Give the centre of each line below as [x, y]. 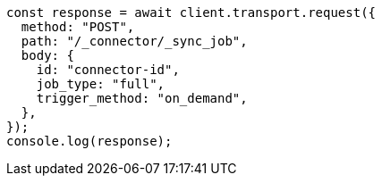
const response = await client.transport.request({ [191, 12]
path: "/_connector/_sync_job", [134, 41]
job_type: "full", [101, 84]
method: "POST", [78, 27]
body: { [47, 55]
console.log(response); [89, 141]
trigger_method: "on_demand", [142, 98]
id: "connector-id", [108, 70]
